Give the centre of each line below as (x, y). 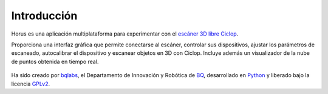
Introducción (44, 16)
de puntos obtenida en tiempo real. (55, 61)
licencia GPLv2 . (31, 84)
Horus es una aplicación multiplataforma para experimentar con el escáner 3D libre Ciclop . (125, 34)
